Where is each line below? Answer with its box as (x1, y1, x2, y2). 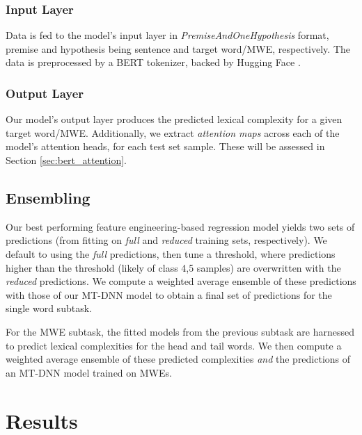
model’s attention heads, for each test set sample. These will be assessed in (6, 139, 325, 154)
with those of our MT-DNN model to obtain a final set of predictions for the (6, 287, 332, 302)
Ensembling (6, 186, 90, 208)
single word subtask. (6, 301, 92, 315)
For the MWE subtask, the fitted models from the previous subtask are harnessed (6, 324, 354, 338)
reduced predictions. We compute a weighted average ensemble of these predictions (6, 274, 356, 288)
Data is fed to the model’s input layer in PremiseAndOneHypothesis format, (6, 28, 329, 42)
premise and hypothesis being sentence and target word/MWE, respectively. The (6, 41, 351, 56)
